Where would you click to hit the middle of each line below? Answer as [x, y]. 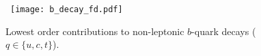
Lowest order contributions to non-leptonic [95, 31]
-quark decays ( [224, 31]
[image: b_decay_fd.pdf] [67, 9]
